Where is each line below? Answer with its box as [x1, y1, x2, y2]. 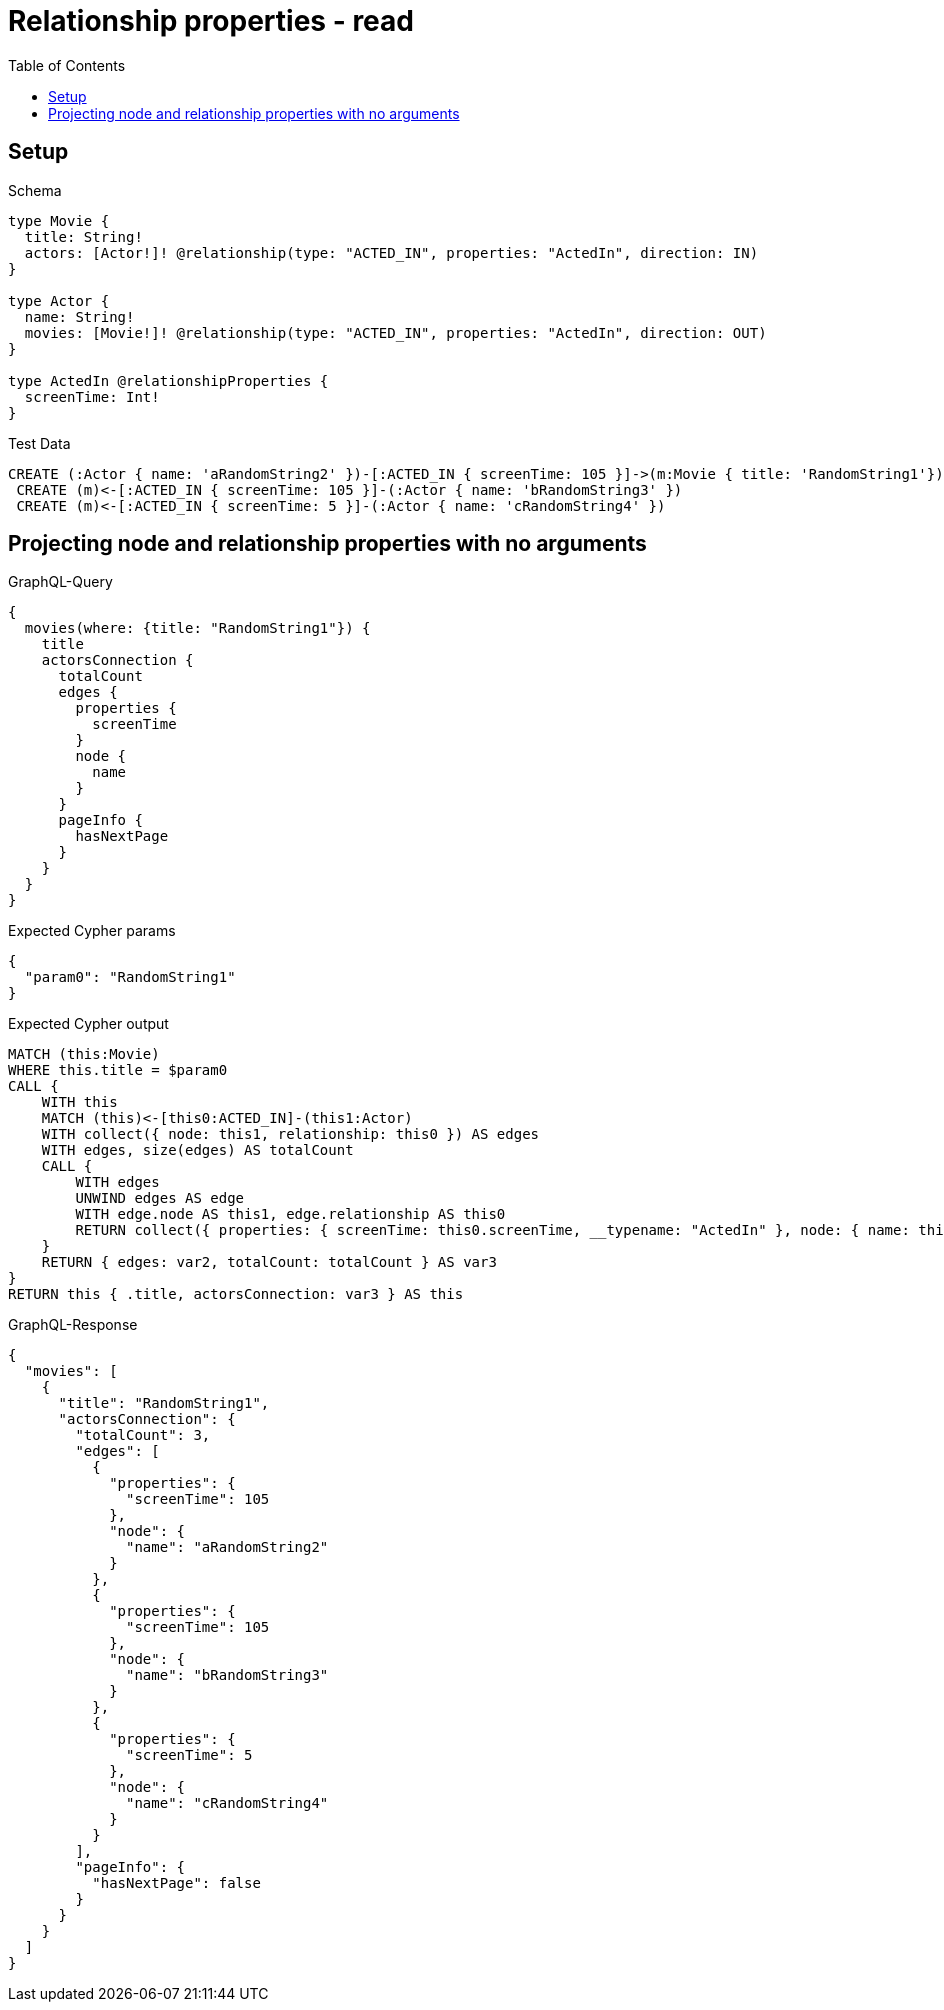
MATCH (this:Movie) [8, 1046, 160, 1063]
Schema [8, 181, 62, 199]
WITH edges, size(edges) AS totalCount [41, 1142, 354, 1159]
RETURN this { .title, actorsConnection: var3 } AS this [8, 1286, 464, 1303]
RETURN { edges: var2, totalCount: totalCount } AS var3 [41, 1254, 497, 1271]
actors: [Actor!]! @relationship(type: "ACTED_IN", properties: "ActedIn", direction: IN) [24, 244, 759, 261]
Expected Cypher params [8, 922, 176, 940]
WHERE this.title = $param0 [8, 1062, 228, 1079]
